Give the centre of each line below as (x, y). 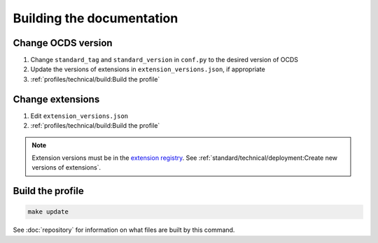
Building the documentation (96, 18)
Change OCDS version (63, 43)
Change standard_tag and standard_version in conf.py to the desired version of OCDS (164, 60)
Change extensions (56, 99)
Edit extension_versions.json (79, 116)
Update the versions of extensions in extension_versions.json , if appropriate (148, 69)
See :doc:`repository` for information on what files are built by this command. (124, 230)
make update (48, 212)
